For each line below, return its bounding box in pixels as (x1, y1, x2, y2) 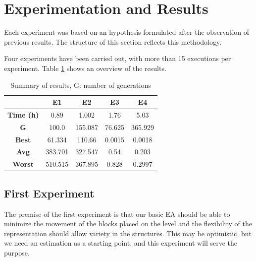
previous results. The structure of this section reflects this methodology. (4, 36, 222, 47)
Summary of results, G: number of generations (10, 79, 151, 90)
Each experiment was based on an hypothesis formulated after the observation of (4, 27, 250, 37)
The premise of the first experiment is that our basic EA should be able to (4, 208, 230, 219)
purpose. (4, 247, 30, 258)
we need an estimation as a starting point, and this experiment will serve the (4, 238, 238, 248)
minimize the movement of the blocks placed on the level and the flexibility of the (4, 218, 252, 229)
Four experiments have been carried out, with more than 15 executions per (4, 53, 231, 64)
